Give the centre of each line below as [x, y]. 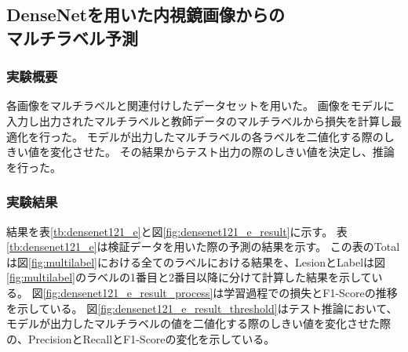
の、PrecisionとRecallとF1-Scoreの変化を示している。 [141, 338]
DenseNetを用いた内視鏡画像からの [146, 15]
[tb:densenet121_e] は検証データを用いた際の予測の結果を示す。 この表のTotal [203, 247]
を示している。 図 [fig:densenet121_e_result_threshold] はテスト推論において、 [202, 308]
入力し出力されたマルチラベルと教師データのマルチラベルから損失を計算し [199, 120]
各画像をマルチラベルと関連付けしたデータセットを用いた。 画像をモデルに [200, 105]
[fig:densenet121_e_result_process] [128, 292]
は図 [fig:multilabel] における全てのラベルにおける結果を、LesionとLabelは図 [196, 261]
